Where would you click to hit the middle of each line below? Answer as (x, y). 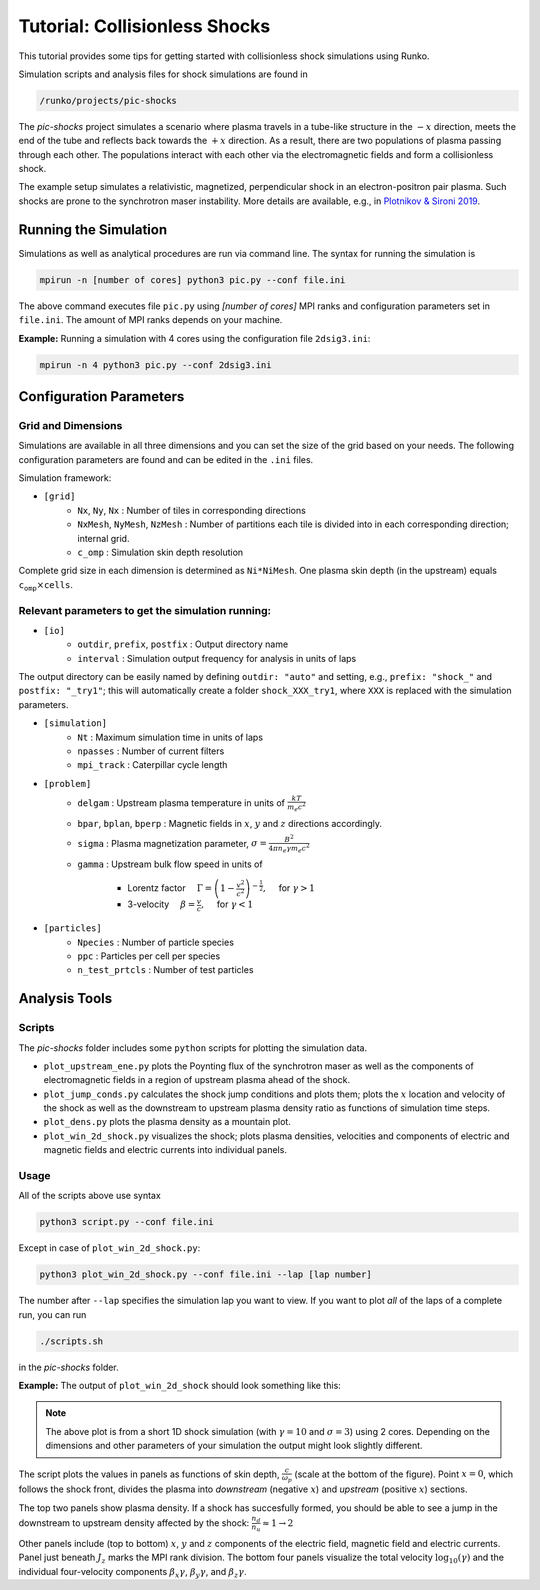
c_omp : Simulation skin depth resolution (160, 552)
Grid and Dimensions (70, 425)
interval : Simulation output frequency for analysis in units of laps (217, 658)
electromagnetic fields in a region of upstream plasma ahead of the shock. (197, 1080)
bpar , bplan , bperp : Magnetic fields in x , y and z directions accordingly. (230, 823)
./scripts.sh (71, 1341)
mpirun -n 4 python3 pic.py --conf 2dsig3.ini (155, 364)
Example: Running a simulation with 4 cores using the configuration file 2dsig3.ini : (194, 338)
